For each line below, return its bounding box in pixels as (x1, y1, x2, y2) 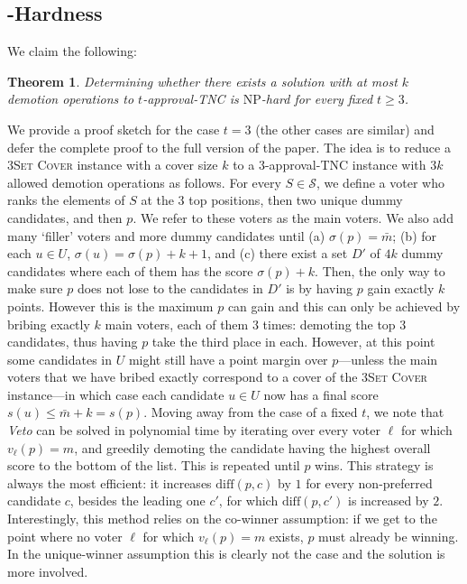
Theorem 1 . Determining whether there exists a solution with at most (7, 71, 398, 90)
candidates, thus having (7, 332, 138, 351)
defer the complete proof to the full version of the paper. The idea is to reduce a (7, 137, 451, 156)
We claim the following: (7, 42, 137, 60)
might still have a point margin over (128, 349, 328, 368)
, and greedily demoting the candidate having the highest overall (74, 438, 431, 457)
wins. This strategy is (315, 456, 434, 475)
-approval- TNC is (142, 89, 239, 108)
